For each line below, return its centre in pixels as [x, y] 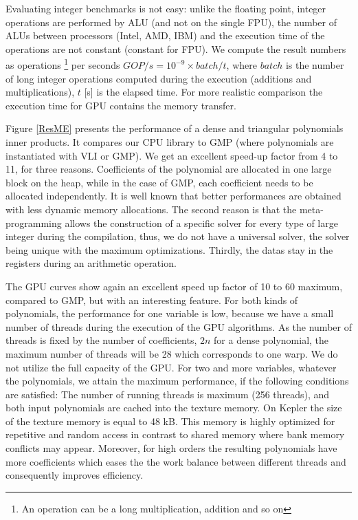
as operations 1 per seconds [63, 64]
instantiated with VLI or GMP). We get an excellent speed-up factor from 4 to [172, 155]
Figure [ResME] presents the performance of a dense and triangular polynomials [175, 128]
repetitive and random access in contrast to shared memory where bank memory [175, 434]
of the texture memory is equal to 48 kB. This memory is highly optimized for [170, 421]
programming [34, 223]
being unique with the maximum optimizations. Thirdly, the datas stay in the [169, 249]
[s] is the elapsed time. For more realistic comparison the [203, 92]
